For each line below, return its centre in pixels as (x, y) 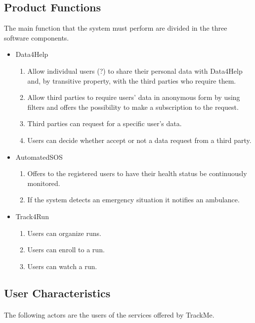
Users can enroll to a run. (66, 250)
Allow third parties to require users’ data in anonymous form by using (134, 97)
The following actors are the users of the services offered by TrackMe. (109, 314)
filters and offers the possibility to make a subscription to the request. (133, 107)
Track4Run (32, 216)
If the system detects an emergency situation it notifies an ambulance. (133, 200)
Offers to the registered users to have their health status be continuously (137, 173)
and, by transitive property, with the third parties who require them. (132, 80)
